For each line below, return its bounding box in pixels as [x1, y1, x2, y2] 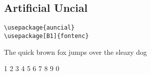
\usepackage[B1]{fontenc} [4, 32, 89, 39]
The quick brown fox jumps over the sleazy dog [4, 46, 147, 57]
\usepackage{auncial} [4, 24, 75, 32]
